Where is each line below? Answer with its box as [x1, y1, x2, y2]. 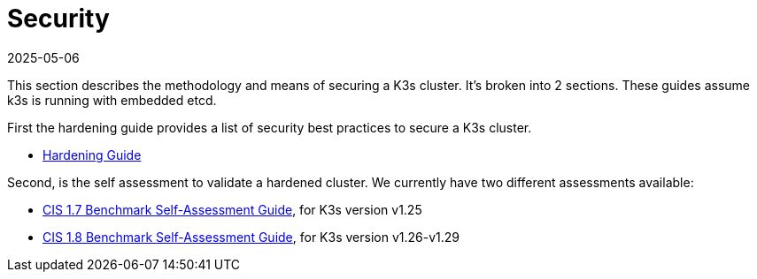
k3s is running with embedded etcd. [7, 92, 217, 108]
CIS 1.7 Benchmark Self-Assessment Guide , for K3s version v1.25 [42, 201, 422, 217]
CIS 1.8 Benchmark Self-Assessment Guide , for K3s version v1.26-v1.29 [42, 229, 460, 245]
